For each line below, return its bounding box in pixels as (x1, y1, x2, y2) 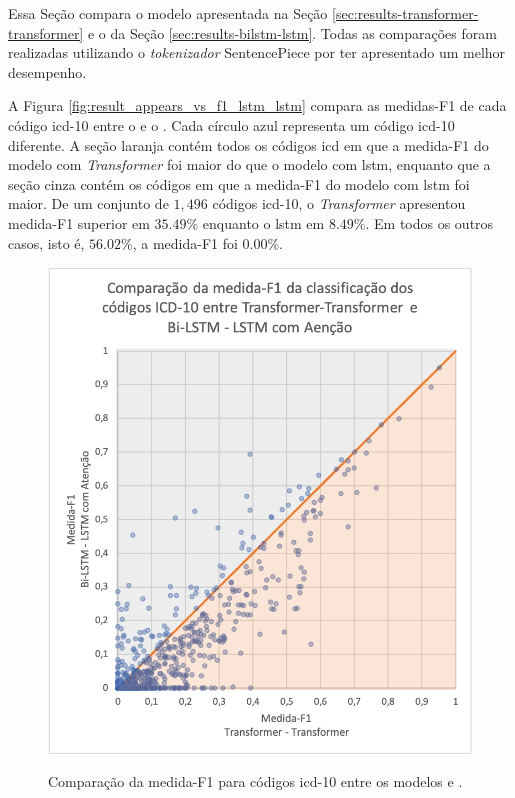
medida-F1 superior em (8, 212, 150, 233)
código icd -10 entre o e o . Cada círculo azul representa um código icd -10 (8, 114, 455, 135)
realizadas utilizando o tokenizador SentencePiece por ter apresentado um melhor (8, 42, 506, 63)
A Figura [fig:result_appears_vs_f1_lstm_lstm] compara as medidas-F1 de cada (8, 95, 507, 116)
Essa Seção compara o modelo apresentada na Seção (8, 3, 328, 23)
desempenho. (8, 61, 87, 82)
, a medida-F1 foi (132, 232, 238, 253)
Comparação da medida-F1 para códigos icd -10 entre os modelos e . (48, 771, 463, 792)
